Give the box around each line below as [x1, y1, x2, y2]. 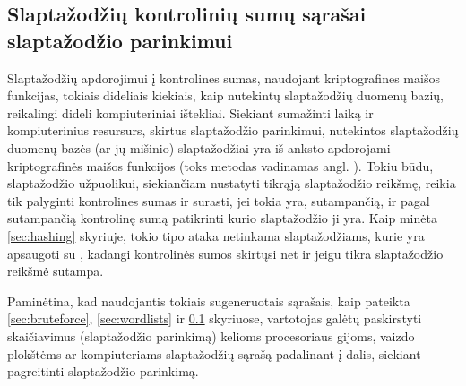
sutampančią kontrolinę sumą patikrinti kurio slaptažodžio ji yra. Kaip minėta [7, 209, 437, 227]
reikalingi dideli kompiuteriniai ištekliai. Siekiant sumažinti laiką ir [7, 103, 374, 122]
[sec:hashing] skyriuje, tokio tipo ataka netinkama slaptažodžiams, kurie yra [7, 226, 425, 244]
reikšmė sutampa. [7, 262, 104, 280]
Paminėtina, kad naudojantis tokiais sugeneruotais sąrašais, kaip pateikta [7, 291, 410, 310]
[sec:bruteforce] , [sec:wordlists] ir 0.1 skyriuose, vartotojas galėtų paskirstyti [7, 309, 422, 328]
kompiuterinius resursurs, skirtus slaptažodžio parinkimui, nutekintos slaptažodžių [7, 121, 459, 140]
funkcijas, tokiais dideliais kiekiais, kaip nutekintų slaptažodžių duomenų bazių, [7, 86, 444, 105]
